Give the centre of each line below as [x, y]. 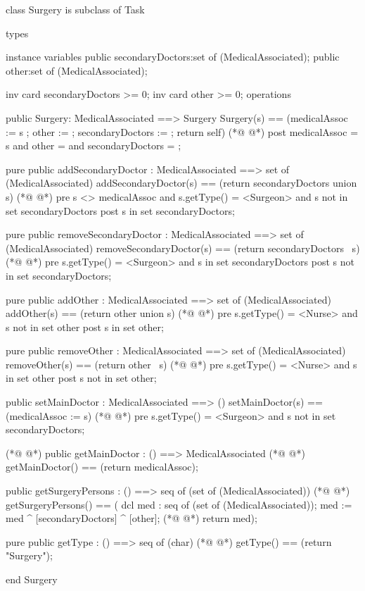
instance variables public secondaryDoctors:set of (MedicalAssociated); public [173, 57]
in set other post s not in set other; [81, 378]
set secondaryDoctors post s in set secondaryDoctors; [120, 210]
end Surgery [32, 579]
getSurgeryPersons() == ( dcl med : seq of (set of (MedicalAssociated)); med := [179, 504]
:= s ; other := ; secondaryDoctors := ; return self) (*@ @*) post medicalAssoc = [182, 131]
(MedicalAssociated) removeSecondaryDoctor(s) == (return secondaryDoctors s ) [183, 248]
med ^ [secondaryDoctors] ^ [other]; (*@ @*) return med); [132, 518]
